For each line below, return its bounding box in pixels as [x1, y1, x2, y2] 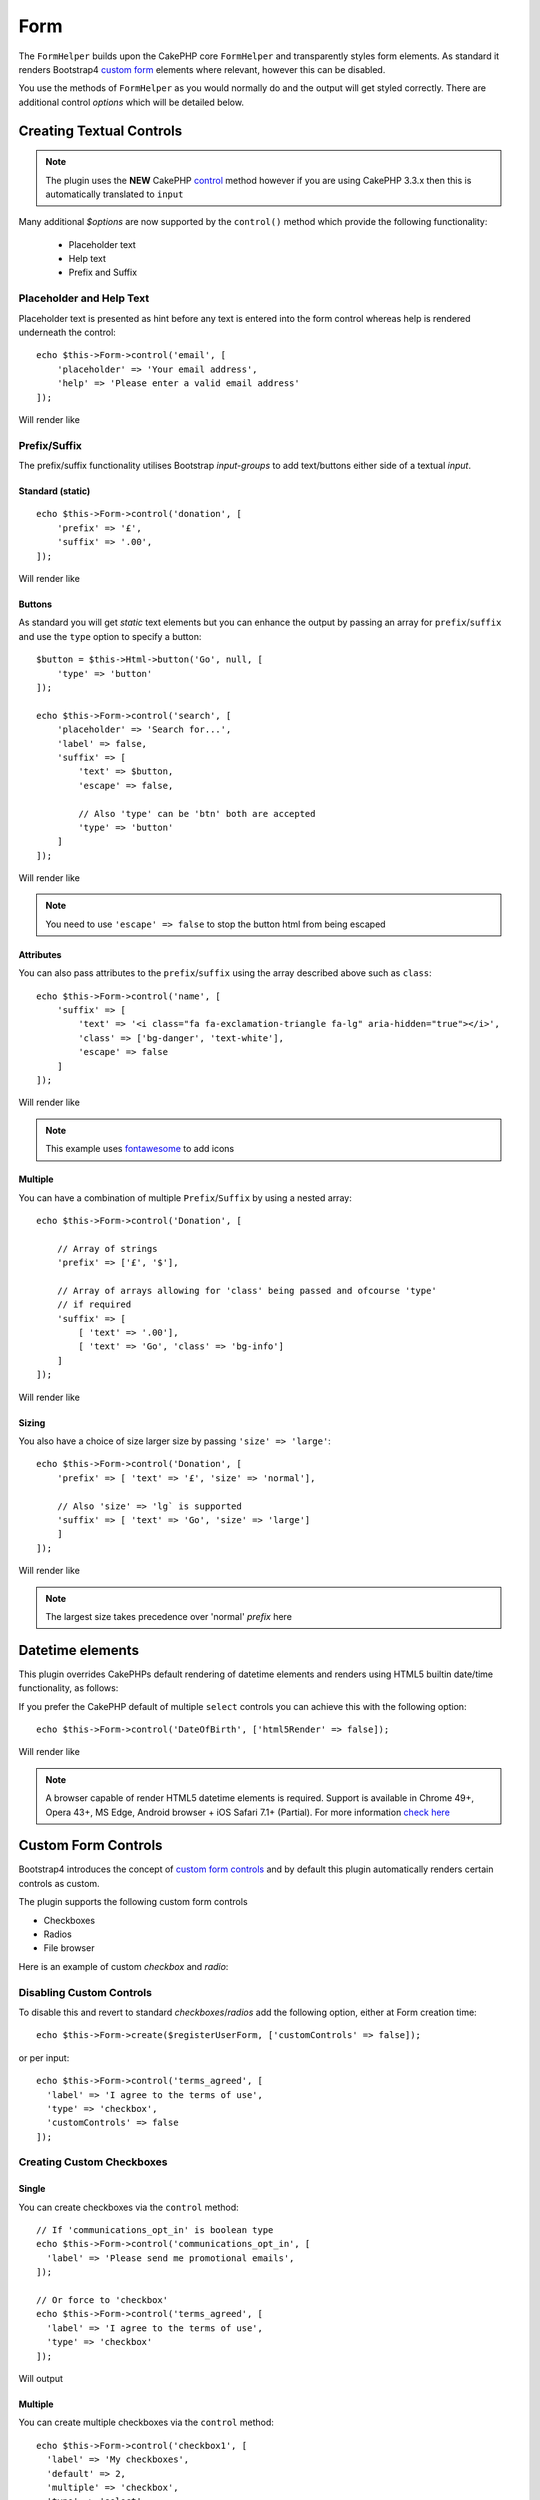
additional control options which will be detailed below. [18, 96, 245, 108]
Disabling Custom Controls [18, 1985, 152, 1999]
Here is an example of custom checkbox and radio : [18, 1960, 229, 1972]
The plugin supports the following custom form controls [18, 1896, 249, 1908]
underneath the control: [18, 326, 117, 338]
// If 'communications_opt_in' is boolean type [36, 2225, 274, 2236]
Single [18, 2183, 46, 2195]
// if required [56, 1299, 132, 1310]
